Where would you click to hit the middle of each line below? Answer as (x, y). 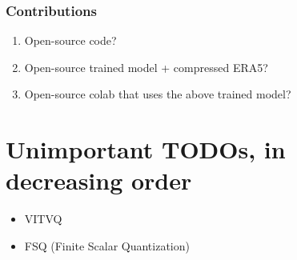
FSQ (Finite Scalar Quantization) (107, 245)
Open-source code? (70, 40)
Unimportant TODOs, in (146, 149)
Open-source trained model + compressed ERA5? (146, 67)
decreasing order (99, 180)
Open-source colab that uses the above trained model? (158, 94)
